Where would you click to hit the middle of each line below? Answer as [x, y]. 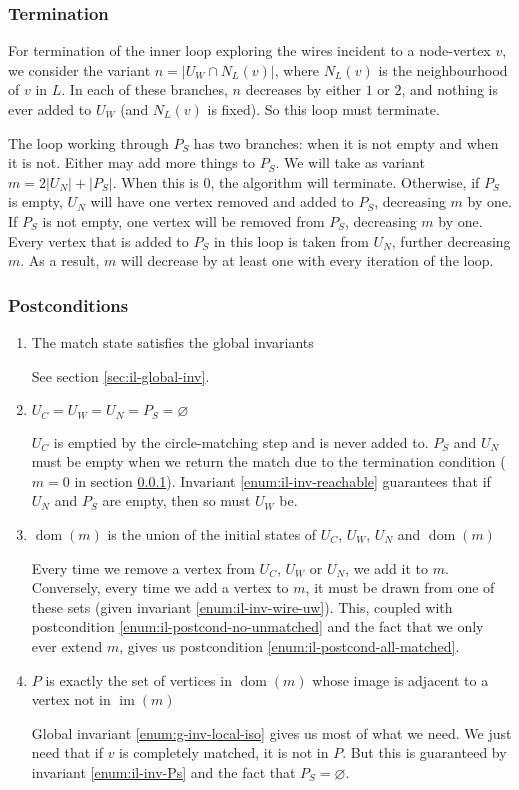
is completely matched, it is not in [224, 752]
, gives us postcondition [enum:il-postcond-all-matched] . [289, 645]
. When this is [155, 181]
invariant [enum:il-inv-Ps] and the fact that [163, 771]
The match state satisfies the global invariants [172, 341]
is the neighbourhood [443, 69]
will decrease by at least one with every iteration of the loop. [307, 260]
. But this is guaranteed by [424, 752]
